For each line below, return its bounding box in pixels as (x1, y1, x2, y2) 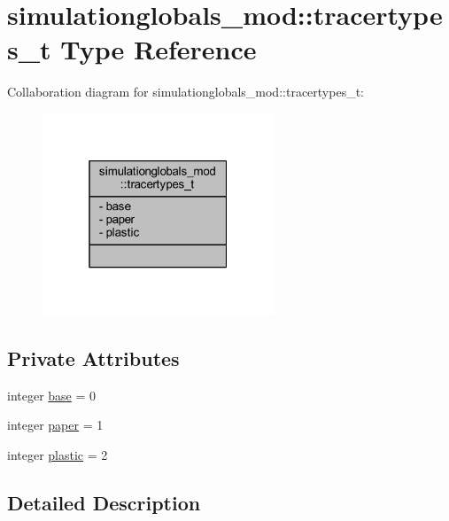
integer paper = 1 (7, 416, 104, 434)
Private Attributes (7, 344, 180, 371)
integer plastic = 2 (7, 445, 108, 463)
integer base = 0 (7, 385, 97, 404)
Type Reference (60, 31, 257, 67)
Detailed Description (7, 488, 201, 516)
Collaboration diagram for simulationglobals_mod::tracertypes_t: (7, 82, 364, 101)
